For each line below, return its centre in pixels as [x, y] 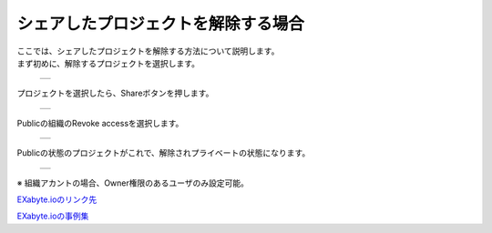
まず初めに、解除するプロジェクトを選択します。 [108, 63]
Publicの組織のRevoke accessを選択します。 [100, 123]
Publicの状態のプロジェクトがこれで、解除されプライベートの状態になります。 [164, 153]
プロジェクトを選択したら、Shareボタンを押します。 [115, 93]
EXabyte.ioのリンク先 [57, 199]
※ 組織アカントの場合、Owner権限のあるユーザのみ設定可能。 [133, 183]
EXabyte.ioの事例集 [53, 216]
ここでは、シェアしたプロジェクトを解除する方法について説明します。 [148, 51]
